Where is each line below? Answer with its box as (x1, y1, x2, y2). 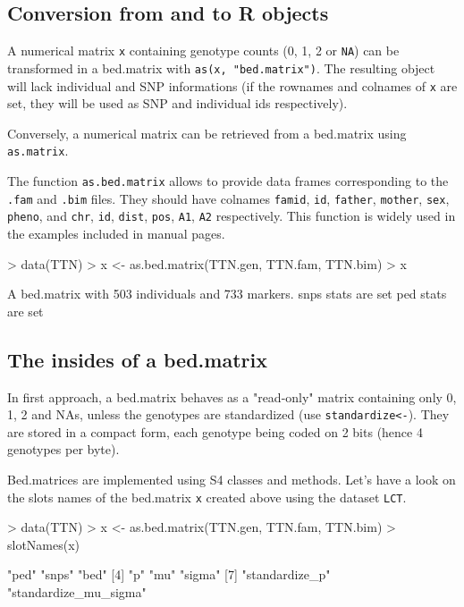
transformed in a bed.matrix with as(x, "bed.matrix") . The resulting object (7, 58, 435, 77)
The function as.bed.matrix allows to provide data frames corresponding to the (7, 172, 449, 190)
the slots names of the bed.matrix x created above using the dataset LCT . (7, 487, 407, 506)
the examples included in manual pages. (7, 223, 225, 242)
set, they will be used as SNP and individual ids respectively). (7, 94, 348, 113)
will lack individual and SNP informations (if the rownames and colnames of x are (7, 76, 458, 95)
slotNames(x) (7, 535, 80, 553)
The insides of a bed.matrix (7, 345, 267, 373)
